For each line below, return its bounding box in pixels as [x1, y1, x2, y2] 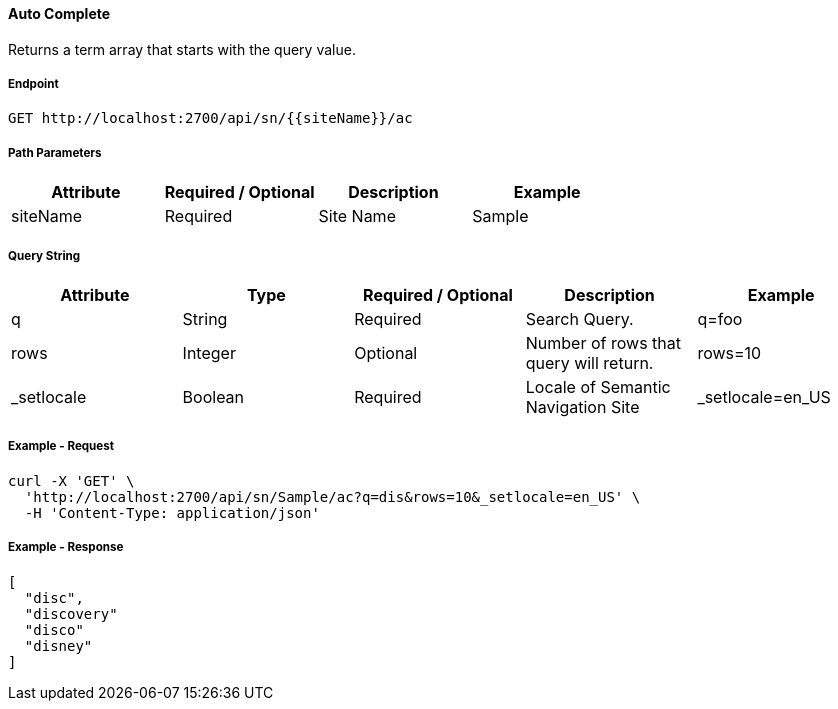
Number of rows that [525, 332, 681, 353]
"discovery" [24, 605, 118, 622]
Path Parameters [8, 145, 102, 160]
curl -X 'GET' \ [8, 472, 135, 489]
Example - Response [8, 540, 124, 555]
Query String [8, 248, 81, 263]
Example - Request [8, 439, 115, 454]
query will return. [525, 352, 654, 373]
